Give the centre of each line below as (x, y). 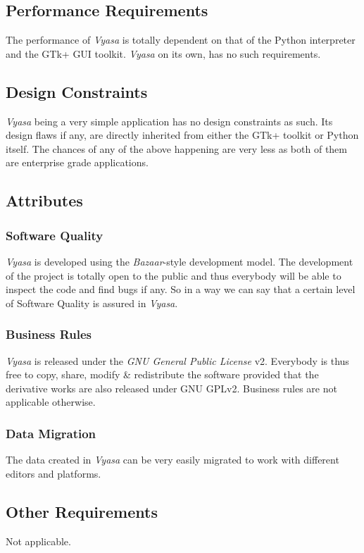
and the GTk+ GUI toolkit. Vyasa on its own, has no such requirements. (163, 53)
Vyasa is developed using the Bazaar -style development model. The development (180, 261)
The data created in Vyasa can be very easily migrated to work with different (172, 460)
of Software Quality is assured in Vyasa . (92, 303)
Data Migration (51, 433)
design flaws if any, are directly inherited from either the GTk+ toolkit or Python (182, 135)
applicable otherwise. (51, 402)
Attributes (44, 200)
